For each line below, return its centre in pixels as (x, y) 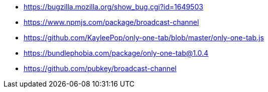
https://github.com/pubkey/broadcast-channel (100, 68)
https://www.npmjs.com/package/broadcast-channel (111, 22)
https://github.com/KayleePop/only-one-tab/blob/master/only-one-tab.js (144, 38)
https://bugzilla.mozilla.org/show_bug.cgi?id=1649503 (113, 7)
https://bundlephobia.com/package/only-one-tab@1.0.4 (116, 53)
